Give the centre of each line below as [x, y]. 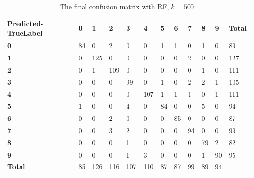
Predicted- [25, 23]
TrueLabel [25, 33]
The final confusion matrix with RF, [114, 6]
